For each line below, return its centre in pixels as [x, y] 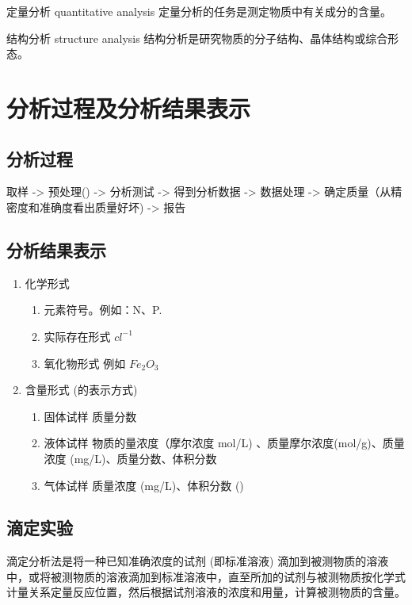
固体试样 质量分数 [90, 416]
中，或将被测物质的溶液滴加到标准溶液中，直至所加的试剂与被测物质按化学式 [206, 576]
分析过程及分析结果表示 [129, 107]
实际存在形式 [77, 336]
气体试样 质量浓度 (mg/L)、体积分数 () [144, 485]
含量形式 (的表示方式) [81, 390]
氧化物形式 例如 [85, 363]
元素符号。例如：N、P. [103, 310]
